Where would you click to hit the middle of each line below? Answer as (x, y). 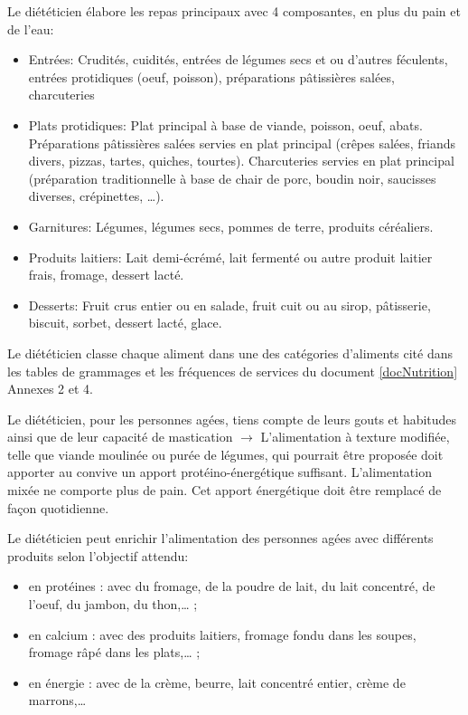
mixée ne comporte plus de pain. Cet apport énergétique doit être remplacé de (225, 490)
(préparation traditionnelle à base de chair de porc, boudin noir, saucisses (232, 178)
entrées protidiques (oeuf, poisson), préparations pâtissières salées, (211, 76)
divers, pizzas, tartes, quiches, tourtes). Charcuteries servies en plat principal (241, 161)
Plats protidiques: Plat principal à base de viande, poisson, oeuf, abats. (225, 124)
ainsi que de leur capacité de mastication (120, 437)
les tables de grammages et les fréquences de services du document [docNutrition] (233, 371)
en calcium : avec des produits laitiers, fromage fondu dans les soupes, (222, 634)
